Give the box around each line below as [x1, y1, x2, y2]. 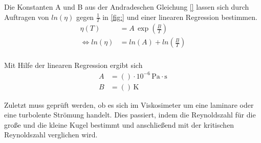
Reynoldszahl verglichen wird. [4, 129, 98, 140]
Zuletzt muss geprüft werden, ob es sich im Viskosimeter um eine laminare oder [4, 99, 254, 110]
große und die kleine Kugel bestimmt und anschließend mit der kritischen [4, 119, 234, 130]
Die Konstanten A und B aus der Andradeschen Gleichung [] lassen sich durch [4, 2, 249, 12]
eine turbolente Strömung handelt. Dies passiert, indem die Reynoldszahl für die [4, 109, 256, 120]
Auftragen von [4, 11, 49, 22]
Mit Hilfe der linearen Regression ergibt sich [4, 59, 143, 70]
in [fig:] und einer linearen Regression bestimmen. [102, 11, 257, 22]
